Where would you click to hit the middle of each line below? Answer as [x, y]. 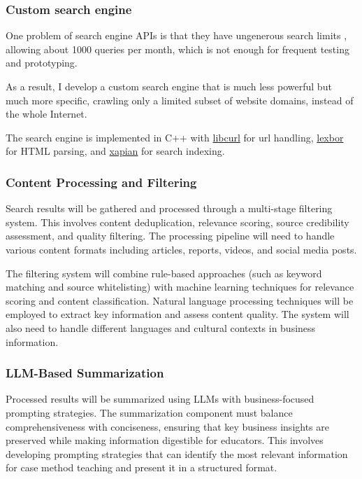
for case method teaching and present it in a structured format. [142, 467]
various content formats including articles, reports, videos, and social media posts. [181, 249]
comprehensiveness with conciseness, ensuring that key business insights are [167, 426]
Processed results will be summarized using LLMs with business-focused [160, 399]
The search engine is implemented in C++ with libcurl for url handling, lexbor [175, 137]
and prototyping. [42, 63]
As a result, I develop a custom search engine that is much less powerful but [169, 86]
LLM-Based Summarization [85, 373]
